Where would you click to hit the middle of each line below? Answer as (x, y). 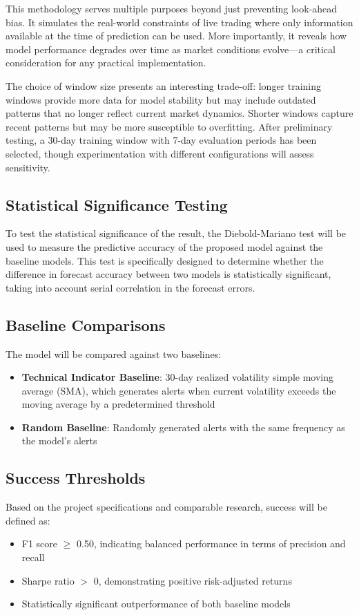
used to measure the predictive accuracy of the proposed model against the (164, 246)
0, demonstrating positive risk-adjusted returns (193, 580)
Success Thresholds (76, 478)
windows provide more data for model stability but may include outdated (161, 99)
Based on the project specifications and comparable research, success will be (166, 507)
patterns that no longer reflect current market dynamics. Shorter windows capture (179, 113)
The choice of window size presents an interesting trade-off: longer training (164, 85)
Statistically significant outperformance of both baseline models (156, 604)
